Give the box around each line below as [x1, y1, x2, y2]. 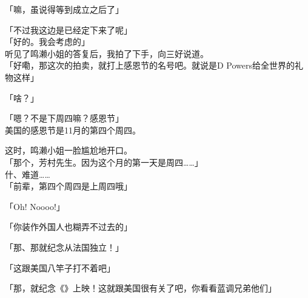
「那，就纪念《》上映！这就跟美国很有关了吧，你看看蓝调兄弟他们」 [5, 282, 276, 294]
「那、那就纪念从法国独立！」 [5, 240, 124, 253]
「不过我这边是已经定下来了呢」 [5, 23, 132, 36]
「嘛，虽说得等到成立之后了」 [5, 3, 124, 15]
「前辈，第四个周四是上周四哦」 [5, 180, 132, 192]
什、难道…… [5, 168, 50, 180]
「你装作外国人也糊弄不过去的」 [5, 220, 132, 233]
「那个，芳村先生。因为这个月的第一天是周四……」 [5, 155, 203, 168]
